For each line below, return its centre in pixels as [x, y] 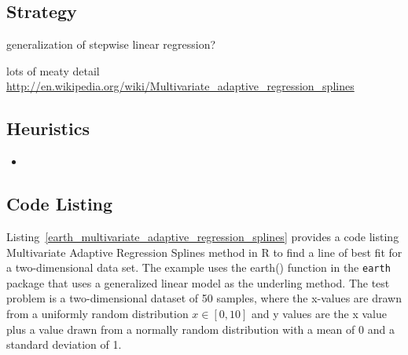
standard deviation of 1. [64, 344]
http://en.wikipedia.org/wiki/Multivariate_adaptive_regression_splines [180, 86]
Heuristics [48, 128]
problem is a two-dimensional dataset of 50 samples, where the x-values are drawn [204, 298]
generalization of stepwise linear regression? [111, 44]
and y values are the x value [320, 314]
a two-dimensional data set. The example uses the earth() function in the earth [198, 267]
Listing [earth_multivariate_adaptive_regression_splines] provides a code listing [203, 236]
